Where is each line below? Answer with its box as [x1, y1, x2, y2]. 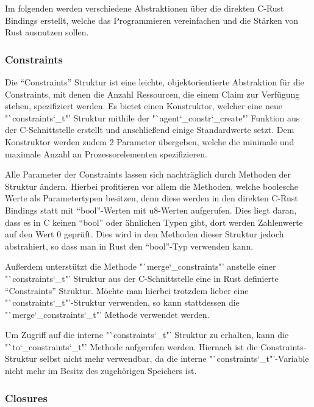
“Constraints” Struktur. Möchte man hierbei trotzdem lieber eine [5, 284, 249, 297]
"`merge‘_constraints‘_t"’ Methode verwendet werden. [5, 308, 210, 320]
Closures [5, 390, 48, 405]
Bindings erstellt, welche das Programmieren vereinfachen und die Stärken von [5, 13, 299, 26]
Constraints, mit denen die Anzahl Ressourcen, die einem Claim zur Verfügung [5, 87, 300, 100]
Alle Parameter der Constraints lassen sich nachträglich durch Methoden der [5, 168, 291, 181]
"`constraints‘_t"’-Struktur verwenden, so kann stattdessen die [5, 296, 240, 309]
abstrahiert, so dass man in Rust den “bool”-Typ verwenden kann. [5, 239, 254, 252]
